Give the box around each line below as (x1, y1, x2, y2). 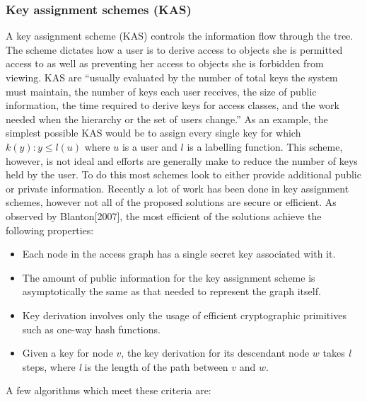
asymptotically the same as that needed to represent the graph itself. (22, 284, 321, 299)
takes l (322, 345, 351, 360)
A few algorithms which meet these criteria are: (6, 383, 211, 398)
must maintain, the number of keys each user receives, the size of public (6, 84, 317, 98)
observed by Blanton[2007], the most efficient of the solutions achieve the (6, 208, 322, 223)
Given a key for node (22, 345, 113, 360)
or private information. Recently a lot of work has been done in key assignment (6, 180, 349, 195)
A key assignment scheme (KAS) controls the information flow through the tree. (6, 28, 354, 43)
